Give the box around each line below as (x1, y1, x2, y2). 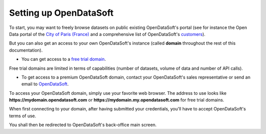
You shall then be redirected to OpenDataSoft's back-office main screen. (9, 122, 157, 128)
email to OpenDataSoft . (21, 81, 69, 87)
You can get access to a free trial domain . (21, 56, 106, 62)
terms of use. (9, 113, 36, 119)
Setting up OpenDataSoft (9, 7, 114, 18)
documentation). (9, 47, 43, 53)
